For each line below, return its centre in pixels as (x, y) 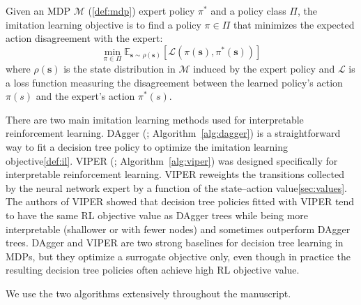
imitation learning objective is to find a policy (103, 24)
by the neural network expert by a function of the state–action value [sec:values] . (176, 187)
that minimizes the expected (294, 24)
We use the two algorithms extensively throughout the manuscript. (148, 293)
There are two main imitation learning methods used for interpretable (155, 119)
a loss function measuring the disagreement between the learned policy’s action (174, 82)
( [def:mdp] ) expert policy (141, 10)
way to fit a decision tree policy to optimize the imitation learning (147, 146)
